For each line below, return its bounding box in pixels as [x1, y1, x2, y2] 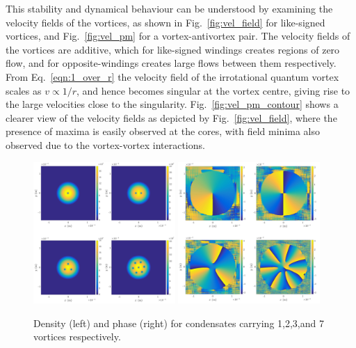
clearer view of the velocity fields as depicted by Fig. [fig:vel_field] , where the [6, 110, 337, 125]
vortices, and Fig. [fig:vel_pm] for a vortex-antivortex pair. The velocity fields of [6, 29, 350, 43]
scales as [6, 83, 42, 97]
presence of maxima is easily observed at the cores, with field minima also [6, 124, 321, 139]
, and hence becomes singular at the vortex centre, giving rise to [76, 83, 350, 97]
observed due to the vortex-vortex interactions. [6, 137, 205, 152]
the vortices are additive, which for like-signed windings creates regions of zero [6, 42, 340, 56]
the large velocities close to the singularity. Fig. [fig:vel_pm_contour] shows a [6, 97, 339, 111]
